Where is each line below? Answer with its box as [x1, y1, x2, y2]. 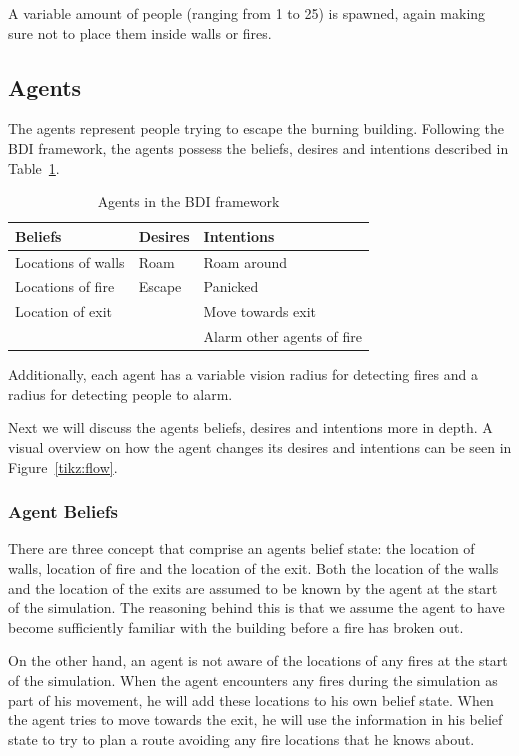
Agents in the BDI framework [97, 191, 280, 212]
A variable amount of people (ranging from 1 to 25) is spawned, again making [8, 3, 486, 23]
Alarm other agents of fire [203, 326, 363, 347]
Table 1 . [8, 157, 60, 178]
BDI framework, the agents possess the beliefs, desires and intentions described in [8, 137, 509, 158]
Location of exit [15, 301, 113, 322]
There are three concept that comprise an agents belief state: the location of [8, 538, 475, 559]
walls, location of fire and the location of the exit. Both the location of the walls [8, 558, 499, 579]
